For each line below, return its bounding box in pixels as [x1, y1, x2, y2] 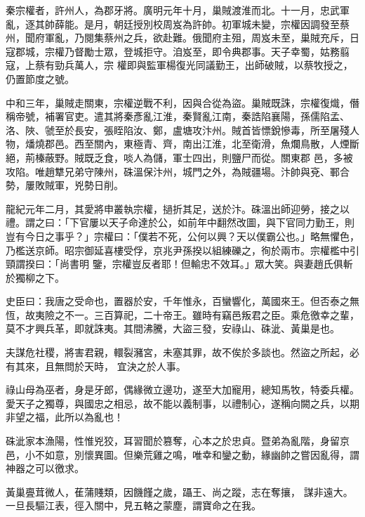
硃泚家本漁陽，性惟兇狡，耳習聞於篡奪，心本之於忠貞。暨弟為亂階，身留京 [6, 433, 350, 448]
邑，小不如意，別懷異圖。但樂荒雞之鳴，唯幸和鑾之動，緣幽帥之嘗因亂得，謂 [6, 447, 359, 462]
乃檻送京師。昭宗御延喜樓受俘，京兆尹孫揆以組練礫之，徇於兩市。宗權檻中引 [6, 242, 359, 257]
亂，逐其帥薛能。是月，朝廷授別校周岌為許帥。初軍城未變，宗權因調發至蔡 [6, 16, 350, 31]
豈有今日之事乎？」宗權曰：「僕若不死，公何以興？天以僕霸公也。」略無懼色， [6, 228, 359, 243]
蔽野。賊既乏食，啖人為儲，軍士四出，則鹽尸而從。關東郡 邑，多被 [44, 150, 353, 164]
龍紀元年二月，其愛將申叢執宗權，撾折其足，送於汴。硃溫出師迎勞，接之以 [6, 201, 350, 216]
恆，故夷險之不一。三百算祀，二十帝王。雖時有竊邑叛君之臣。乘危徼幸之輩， [6, 307, 359, 322]
